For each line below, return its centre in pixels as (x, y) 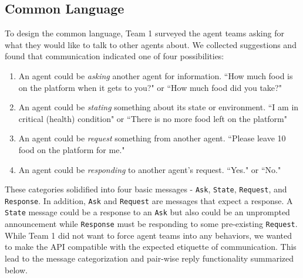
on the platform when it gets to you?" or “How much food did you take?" (150, 87)
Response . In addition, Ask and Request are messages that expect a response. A (149, 200)
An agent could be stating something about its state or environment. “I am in (159, 107)
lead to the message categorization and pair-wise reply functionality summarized (149, 258)
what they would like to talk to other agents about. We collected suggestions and (151, 44)
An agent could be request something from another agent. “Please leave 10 (152, 138)
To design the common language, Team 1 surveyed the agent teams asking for (144, 33)
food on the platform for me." (72, 149)
